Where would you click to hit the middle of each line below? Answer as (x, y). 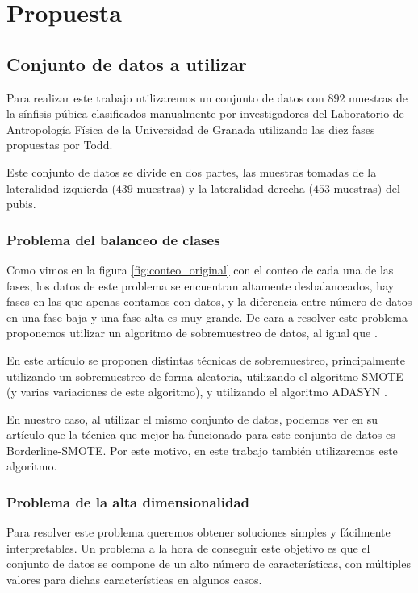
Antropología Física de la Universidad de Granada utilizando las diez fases (191, 129)
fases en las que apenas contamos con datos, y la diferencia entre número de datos (209, 301)
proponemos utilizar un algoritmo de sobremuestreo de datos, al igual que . (192, 333)
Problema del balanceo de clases (113, 239)
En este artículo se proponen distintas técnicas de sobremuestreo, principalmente (206, 359)
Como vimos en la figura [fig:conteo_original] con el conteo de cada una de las (200, 269)
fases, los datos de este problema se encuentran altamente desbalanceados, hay (201, 285)
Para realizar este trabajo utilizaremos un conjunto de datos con (165, 97)
